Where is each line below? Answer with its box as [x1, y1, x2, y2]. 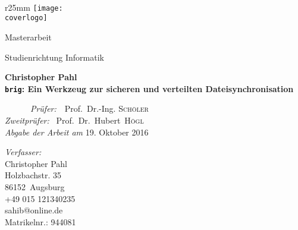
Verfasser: [5, 146, 42, 158]
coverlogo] [5, 14, 48, 23]
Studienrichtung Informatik [5, 51, 104, 63]
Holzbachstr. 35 [5, 169, 62, 181]
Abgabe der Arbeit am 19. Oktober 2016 [5, 125, 149, 138]
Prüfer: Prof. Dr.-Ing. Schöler [30, 102, 149, 115]
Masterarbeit [5, 30, 52, 43]
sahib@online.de [5, 204, 63, 216]
